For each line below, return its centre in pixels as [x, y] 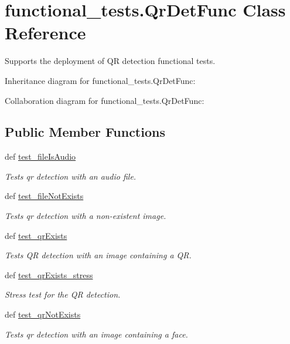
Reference [45, 33]
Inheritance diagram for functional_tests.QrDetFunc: [100, 80]
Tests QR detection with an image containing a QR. [98, 255]
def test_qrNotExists [43, 314]
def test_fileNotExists [44, 196]
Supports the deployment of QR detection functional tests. [110, 61]
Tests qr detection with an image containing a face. [96, 334]
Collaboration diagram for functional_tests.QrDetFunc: [105, 100]
